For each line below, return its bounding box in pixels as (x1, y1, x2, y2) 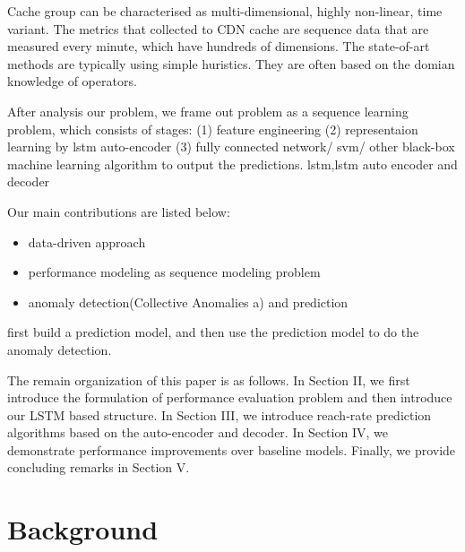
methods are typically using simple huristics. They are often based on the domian (7, 54, 455, 73)
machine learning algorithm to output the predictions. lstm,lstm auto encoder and (7, 154, 458, 173)
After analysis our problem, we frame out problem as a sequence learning (7, 101, 409, 120)
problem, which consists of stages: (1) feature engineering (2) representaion (7, 119, 418, 138)
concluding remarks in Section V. (7, 458, 190, 477)
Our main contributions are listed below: (7, 202, 230, 220)
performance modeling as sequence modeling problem (28, 263, 321, 281)
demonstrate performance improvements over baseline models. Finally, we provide (7, 440, 456, 459)
